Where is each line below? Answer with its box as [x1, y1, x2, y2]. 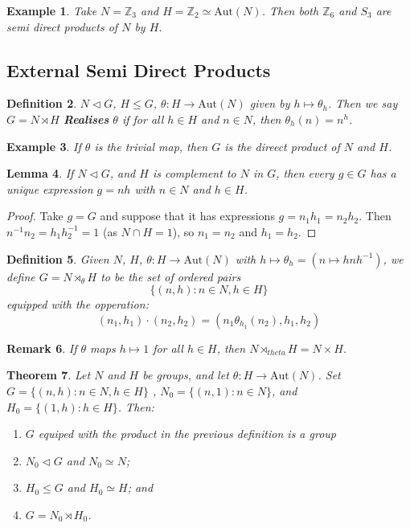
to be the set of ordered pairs [100, 268, 241, 284]
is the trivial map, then [94, 137, 208, 154]
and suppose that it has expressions [100, 207, 275, 224]
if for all [121, 110, 164, 127]
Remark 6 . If [6, 339, 77, 356]
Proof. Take [6, 207, 64, 224]
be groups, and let [142, 366, 229, 383]
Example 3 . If [6, 137, 81, 154]
